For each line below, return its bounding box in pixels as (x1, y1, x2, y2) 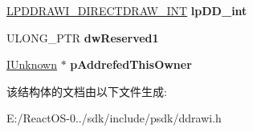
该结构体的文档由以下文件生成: (6, 82, 167, 99)
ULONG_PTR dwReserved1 (6, 29, 159, 46)
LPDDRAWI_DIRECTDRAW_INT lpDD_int (6, 2, 247, 18)
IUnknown (6, 56, 58, 73)
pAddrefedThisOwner (70, 56, 192, 73)
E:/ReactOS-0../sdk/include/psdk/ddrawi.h (6, 110, 222, 126)
